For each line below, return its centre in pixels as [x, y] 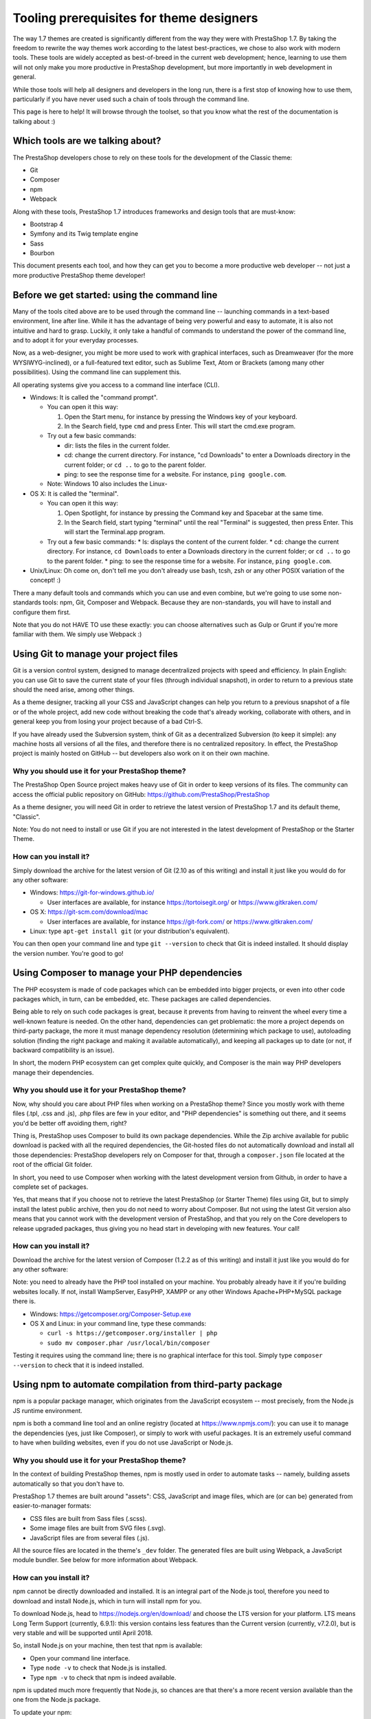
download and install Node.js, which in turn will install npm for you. [107, 1601]
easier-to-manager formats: [52, 1506]
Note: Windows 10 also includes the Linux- [107, 484]
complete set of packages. [50, 1187]
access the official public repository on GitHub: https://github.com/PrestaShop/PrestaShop [141, 794]
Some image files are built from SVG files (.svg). [98, 1528]
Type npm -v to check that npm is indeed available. [103, 1677]
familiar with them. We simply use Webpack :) [77, 634]
